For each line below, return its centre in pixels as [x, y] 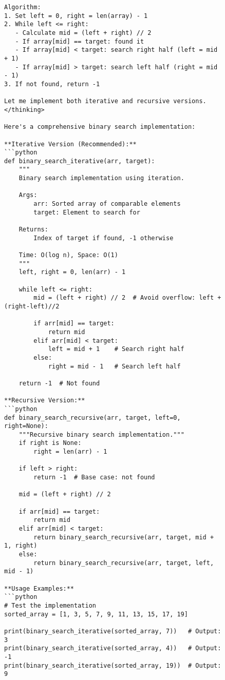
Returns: [33, 230]
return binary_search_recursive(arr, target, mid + [124, 537]
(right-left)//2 [32, 306]
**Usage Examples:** [39, 588]
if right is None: [50, 443]
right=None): [26, 426]
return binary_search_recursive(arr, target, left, [124, 563]
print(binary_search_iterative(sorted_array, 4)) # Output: [113, 648]
